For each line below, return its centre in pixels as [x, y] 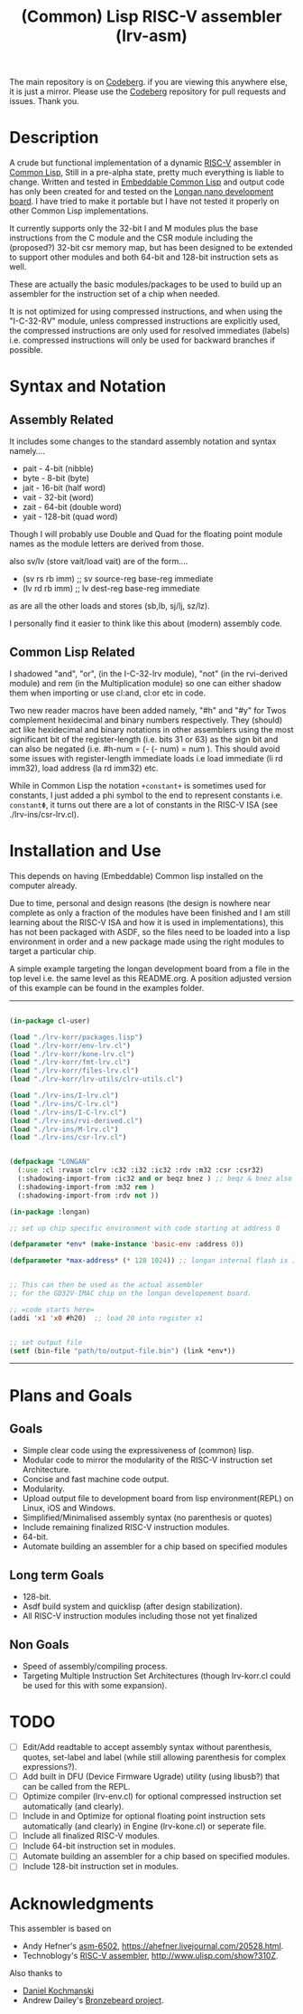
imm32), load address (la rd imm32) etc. [84, 768]
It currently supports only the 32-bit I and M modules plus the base [134, 229]
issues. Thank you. [44, 101]
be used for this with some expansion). [95, 1685]
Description [54, 138]
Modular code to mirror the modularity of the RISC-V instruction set [147, 1460]
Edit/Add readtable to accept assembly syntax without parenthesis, [147, 1746]
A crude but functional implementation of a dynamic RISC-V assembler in [145, 163]
